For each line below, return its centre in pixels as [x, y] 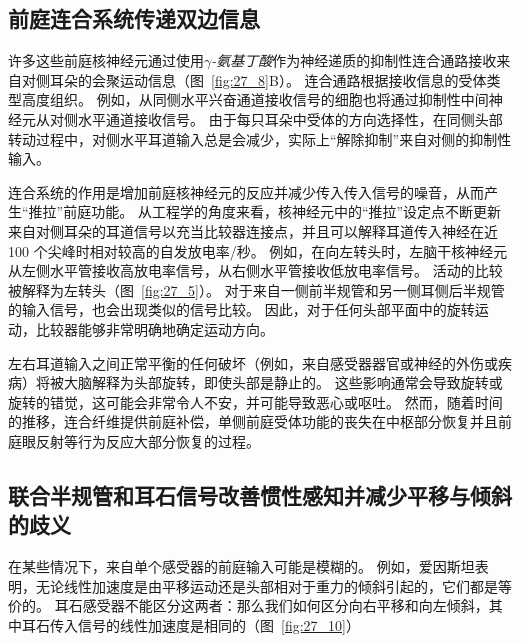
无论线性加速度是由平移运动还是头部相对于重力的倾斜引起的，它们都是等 [273, 585]
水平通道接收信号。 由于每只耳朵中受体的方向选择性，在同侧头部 [290, 118]
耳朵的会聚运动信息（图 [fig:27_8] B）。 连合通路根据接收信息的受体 [268, 79]
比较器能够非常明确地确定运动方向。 [154, 328]
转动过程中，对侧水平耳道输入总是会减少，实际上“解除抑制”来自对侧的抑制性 [260, 138]
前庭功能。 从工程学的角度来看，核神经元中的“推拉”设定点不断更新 [282, 211]
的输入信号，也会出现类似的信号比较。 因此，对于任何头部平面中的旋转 [241, 309]
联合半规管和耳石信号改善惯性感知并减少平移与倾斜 [260, 494]
